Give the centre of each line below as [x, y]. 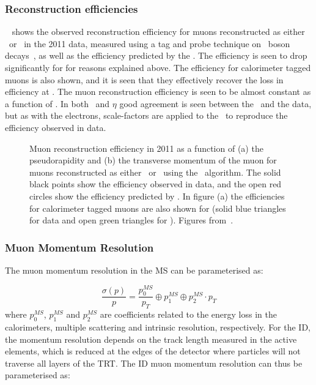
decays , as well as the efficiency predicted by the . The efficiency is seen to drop [156, 55]
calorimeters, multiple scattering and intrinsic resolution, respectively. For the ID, [158, 327]
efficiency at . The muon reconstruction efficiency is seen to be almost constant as [158, 92]
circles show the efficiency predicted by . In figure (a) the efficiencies [157, 196]
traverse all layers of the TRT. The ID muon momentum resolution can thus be [154, 363]
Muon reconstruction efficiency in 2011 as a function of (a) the [146, 148]
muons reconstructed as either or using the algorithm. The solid [155, 172]
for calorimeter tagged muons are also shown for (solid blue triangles [158, 208]
